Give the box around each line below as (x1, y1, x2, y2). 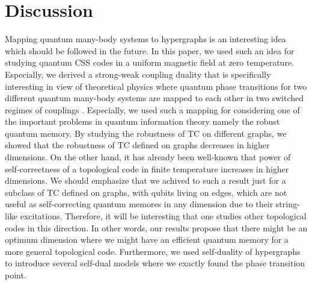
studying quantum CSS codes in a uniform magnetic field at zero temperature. (5, 56, 294, 69)
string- (275, 198, 300, 210)
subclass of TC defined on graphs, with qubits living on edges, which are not (5, 186, 287, 198)
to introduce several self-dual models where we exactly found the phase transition (5, 257, 305, 269)
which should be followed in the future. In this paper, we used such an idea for (5, 44, 295, 57)
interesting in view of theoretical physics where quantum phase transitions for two (5, 80, 307, 92)
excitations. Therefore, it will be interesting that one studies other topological (20, 210, 307, 222)
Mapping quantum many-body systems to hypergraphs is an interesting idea (5, 33, 286, 45)
